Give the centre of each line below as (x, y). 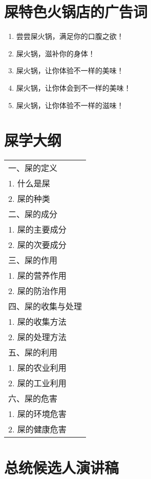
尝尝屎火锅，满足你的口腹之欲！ (70, 36)
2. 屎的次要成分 (37, 245)
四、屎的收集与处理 (45, 306)
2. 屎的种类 (29, 199)
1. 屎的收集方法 (37, 322)
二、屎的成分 (33, 214)
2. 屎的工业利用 (37, 383)
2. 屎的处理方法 (37, 337)
